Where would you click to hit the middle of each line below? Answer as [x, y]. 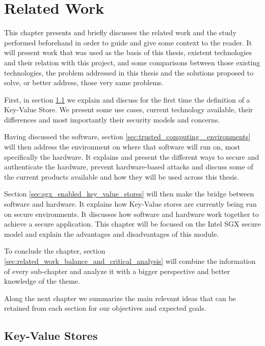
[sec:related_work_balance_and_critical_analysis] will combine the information [130, 261]
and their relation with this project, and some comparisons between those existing [132, 62]
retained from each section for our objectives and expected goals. [105, 308]
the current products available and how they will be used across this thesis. [122, 176]
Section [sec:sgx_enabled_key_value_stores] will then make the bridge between [129, 194]
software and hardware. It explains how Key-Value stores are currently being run [130, 204]
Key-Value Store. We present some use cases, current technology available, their [129, 109]
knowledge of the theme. [42, 281]
